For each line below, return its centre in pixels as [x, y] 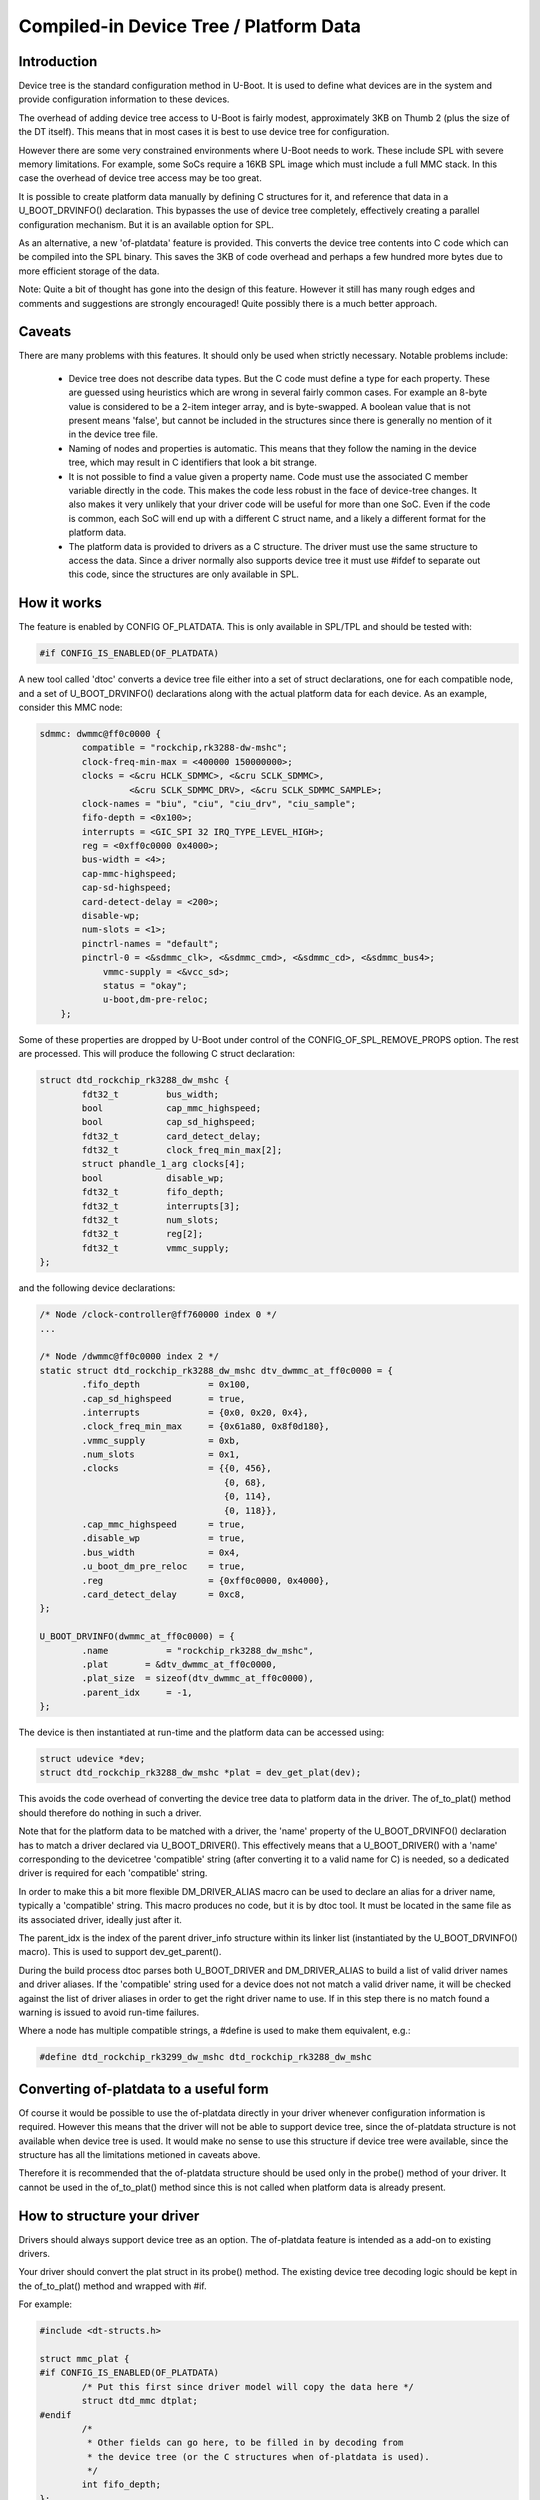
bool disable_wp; [153, 1178]
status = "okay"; [145, 985]
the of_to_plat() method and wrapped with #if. [112, 2286]
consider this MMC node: [70, 707]
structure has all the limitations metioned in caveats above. [139, 2154]
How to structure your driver [109, 2215]
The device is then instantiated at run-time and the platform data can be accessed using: [201, 1732]
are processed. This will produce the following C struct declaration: [156, 1054]
